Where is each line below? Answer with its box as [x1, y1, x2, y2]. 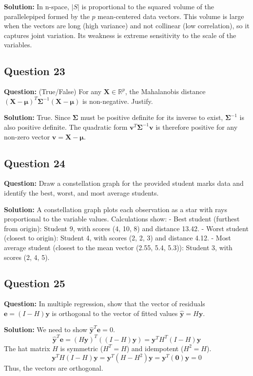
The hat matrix [4, 343, 50, 353]
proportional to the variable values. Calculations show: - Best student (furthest [4, 214, 240, 224]
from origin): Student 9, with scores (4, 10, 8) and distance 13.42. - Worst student [4, 223, 249, 233]
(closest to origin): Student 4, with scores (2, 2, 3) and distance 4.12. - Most [4, 233, 231, 243]
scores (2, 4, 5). [4, 252, 50, 262]
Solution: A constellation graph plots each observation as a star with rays [4, 204, 227, 214]
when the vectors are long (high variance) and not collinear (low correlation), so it [4, 20, 250, 31]
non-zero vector [4, 131, 50, 141]
